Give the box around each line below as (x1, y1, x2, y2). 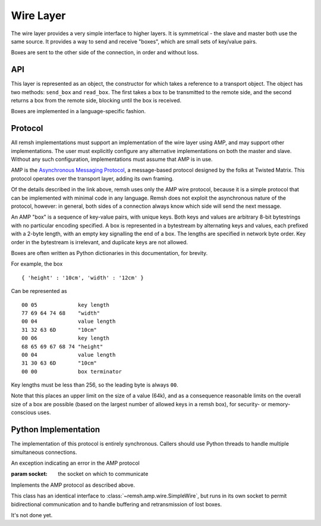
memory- (267, 400, 291, 407)
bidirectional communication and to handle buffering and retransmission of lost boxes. (11, 500, 222, 508)
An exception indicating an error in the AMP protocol (11, 459, 140, 466)
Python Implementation (11, 425, 100, 435)
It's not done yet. (11, 511, 53, 518)
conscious (11, 409, 37, 416)
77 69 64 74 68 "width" (21, 310, 100, 316)
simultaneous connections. (11, 449, 77, 456)
